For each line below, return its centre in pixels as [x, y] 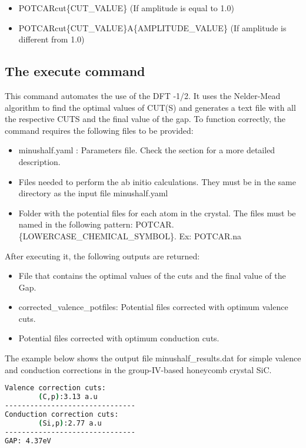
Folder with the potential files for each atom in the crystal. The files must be [157, 213]
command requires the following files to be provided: [99, 130]
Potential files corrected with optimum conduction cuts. [119, 338]
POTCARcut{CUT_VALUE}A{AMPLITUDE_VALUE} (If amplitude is [152, 27]
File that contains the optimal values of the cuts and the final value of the [152, 276]
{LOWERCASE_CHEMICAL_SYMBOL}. [97, 235]
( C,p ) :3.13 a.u [68, 397]
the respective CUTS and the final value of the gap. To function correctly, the [145, 119]
